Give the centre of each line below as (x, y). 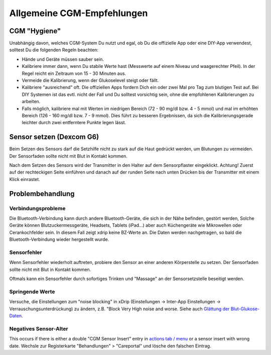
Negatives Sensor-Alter (39, 328)
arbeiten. (31, 102)
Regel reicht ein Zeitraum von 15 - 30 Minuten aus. (74, 73)
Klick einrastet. (25, 179)
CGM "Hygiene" (35, 31)
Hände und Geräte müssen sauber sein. (63, 59)
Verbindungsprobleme (37, 208)
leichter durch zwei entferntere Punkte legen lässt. (74, 123)
